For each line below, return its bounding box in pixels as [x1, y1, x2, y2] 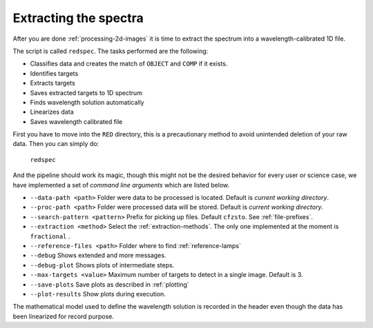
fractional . [30, 232, 70, 240]
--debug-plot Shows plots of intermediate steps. [30, 260, 175, 269]
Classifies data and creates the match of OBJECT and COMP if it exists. [30, 59, 228, 68]
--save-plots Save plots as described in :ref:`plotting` [30, 280, 189, 289]
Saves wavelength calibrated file [30, 117, 123, 125]
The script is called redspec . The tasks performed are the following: [12, 47, 209, 55]
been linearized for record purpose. [12, 312, 114, 320]
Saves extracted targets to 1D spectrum [30, 88, 143, 96]
